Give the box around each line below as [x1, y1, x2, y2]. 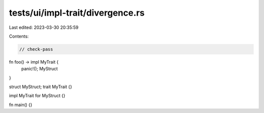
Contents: [9, 33, 29, 39]
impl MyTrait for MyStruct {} [9, 93, 66, 99]
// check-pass [19, 46, 53, 52]
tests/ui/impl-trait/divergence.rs [9, 7, 145, 18]
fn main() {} [9, 102, 33, 108]
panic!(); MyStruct [21, 66, 58, 72]
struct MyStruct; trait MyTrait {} [9, 84, 72, 90]
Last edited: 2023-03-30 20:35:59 [9, 24, 79, 30]
